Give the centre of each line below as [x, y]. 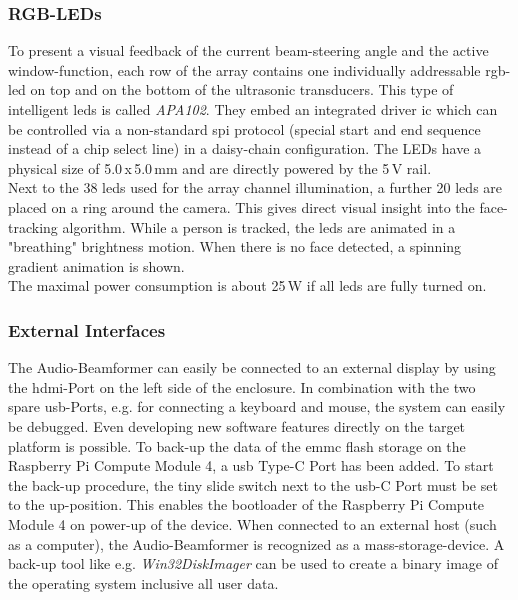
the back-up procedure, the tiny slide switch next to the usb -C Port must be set [253, 484]
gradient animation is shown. [96, 265]
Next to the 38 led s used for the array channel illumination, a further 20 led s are [255, 187]
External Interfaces [87, 329]
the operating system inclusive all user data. [143, 582]
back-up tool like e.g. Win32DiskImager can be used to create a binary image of [253, 563]
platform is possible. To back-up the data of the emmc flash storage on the [237, 445]
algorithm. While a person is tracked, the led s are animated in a [259, 226]
